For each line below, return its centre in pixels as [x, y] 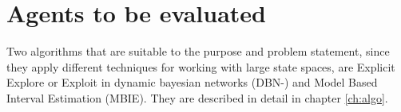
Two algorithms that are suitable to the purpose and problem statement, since [198, 51]
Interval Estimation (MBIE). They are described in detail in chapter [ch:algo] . [197, 97]
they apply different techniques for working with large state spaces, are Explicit [201, 66]
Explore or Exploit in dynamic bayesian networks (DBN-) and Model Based [192, 82]
